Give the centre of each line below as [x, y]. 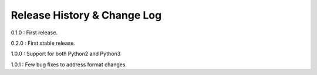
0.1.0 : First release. [34, 33]
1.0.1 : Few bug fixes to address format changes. [69, 65]
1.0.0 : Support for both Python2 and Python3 [66, 54]
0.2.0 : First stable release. [43, 43]
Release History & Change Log [86, 15]
